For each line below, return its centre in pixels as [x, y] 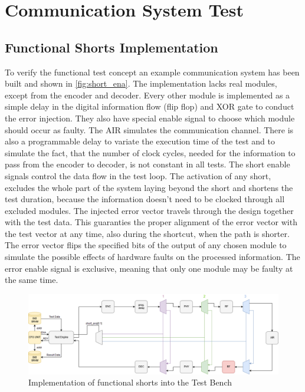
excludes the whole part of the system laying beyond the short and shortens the [149, 187]
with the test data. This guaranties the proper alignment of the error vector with [151, 222]
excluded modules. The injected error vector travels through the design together [149, 210]
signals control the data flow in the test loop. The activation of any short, [138, 175]
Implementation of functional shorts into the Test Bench [130, 382]
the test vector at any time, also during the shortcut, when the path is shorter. [147, 233]
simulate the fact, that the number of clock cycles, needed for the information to [150, 152]
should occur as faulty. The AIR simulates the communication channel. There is [149, 129]
